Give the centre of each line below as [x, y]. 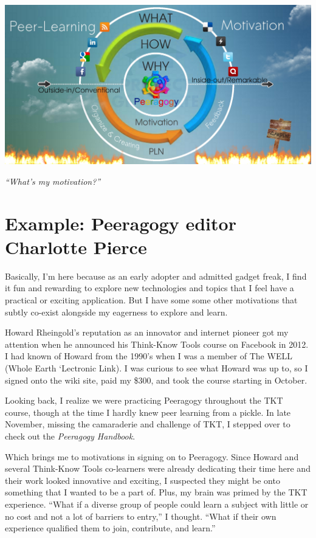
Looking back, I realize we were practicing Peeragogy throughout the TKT [144, 400]
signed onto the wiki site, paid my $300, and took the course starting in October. [156, 380]
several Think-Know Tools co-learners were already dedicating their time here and [158, 468]
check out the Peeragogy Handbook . [70, 436]
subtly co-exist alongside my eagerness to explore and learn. [116, 312]
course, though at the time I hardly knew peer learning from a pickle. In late [148, 412]
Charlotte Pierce [76, 247]
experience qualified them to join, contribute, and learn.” [110, 528]
